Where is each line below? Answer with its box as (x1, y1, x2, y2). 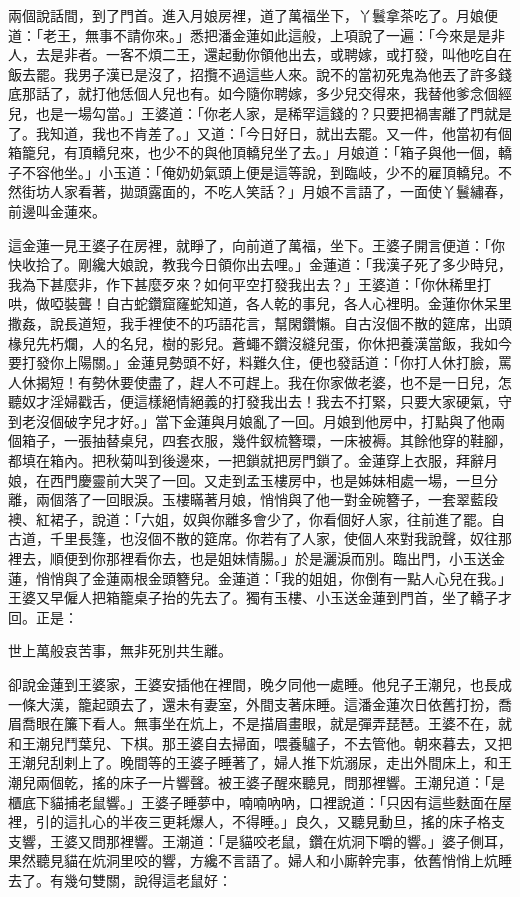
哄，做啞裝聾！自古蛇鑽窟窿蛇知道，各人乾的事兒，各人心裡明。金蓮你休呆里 (8, 293, 512, 314)
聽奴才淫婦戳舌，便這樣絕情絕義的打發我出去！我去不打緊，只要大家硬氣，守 (8, 391, 512, 412)
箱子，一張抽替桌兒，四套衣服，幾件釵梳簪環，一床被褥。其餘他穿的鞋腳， (21, 430, 512, 451)
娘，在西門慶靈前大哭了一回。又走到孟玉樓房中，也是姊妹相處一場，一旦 (8, 469, 484, 490)
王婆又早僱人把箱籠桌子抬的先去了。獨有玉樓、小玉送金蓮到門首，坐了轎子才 (8, 587, 512, 608)
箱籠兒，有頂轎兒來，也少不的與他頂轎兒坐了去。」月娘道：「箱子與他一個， (8, 142, 498, 163)
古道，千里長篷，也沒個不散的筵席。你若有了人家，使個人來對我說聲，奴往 (8, 528, 498, 549)
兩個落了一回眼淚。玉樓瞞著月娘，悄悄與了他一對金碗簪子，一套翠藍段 (35, 489, 498, 510)
